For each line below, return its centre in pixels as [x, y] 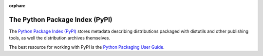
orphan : [17, 6]
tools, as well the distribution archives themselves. [60, 38]
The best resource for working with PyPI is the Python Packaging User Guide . [87, 47]
